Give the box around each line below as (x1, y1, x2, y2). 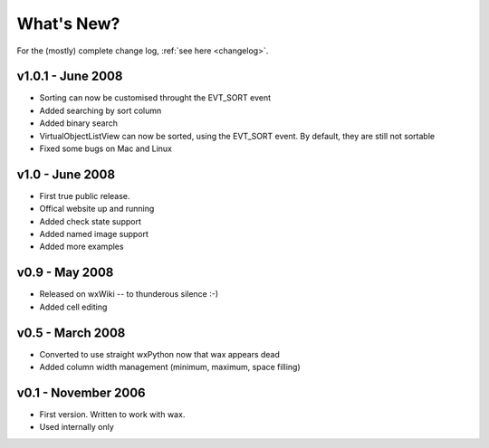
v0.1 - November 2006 (16, 385, 146, 400)
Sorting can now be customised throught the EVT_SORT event (39, 92, 272, 103)
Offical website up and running (39, 204, 155, 214)
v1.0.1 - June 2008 (16, 69, 123, 84)
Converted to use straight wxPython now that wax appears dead (39, 348, 281, 359)
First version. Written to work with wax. (39, 408, 186, 420)
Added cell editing (39, 301, 108, 312)
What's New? (16, 14, 120, 33)
